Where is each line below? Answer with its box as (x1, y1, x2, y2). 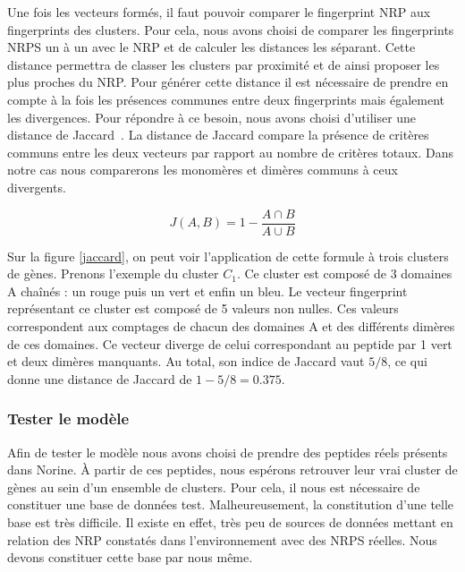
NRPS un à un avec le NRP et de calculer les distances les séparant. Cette (7, 38, 416, 56)
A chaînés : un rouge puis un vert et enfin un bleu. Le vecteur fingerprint (7, 281, 408, 300)
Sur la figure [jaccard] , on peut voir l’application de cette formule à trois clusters (7, 246, 449, 265)
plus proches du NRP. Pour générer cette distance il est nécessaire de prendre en (7, 73, 449, 91)
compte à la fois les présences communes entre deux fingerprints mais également (7, 90, 445, 108)
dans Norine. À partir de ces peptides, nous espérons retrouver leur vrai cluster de (7, 460, 458, 479)
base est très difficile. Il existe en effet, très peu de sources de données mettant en (7, 512, 453, 531)
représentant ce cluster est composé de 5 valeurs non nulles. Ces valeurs (7, 299, 399, 318)
